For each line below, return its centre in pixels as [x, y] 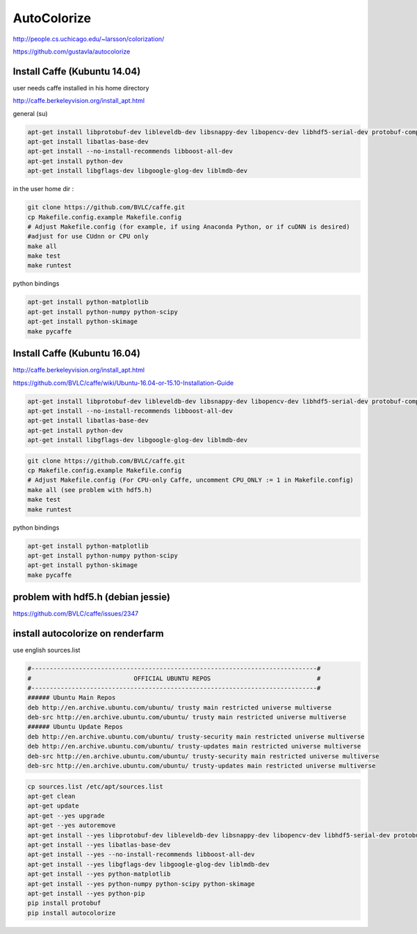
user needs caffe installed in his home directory [81, 88]
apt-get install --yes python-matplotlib [99, 874]
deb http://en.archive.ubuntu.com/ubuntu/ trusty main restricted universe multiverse [180, 707]
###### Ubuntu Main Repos [72, 698]
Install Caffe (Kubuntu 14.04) [77, 71]
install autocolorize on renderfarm [88, 633]
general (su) [30, 113]
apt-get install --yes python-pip [86, 893]
